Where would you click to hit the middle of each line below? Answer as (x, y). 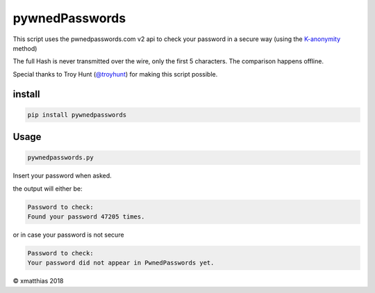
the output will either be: (48, 189)
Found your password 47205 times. (86, 217)
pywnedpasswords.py (60, 158)
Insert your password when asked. (62, 176)
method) (25, 48)
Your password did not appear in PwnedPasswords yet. (121, 263)
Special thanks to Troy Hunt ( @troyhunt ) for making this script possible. (115, 74)
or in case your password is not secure (68, 235)
